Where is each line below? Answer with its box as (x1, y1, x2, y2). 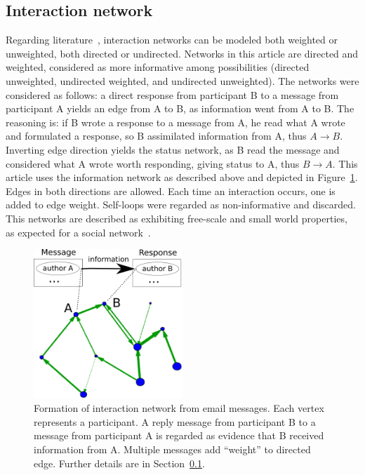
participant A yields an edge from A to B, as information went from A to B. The (6, 101, 354, 116)
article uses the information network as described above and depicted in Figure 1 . (6, 170, 358, 185)
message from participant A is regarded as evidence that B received (34, 428, 324, 443)
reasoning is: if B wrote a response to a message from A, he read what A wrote (6, 114, 345, 129)
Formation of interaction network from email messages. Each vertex (34, 401, 324, 415)
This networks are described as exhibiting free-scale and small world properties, (6, 210, 347, 225)
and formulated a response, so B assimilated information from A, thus (6, 128, 307, 143)
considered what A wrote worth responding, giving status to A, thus (6, 156, 300, 170)
